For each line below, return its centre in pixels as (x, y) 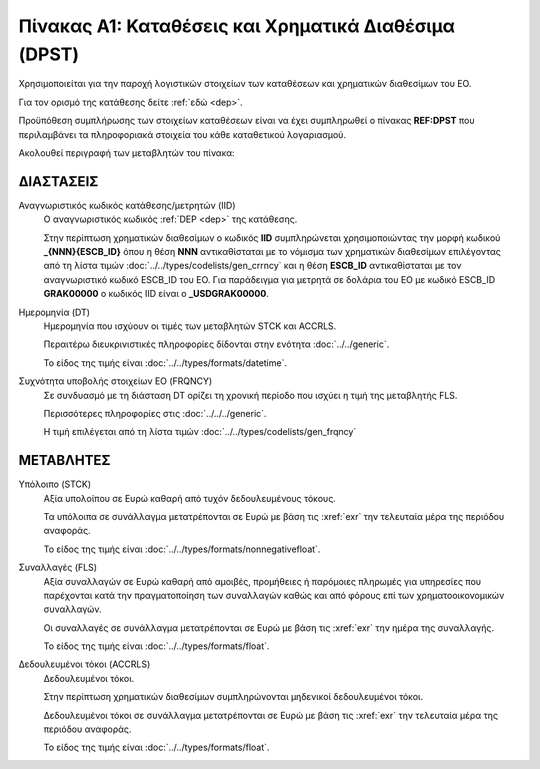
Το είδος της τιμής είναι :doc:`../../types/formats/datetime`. (165, 362)
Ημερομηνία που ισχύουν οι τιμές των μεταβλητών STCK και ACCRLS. (190, 326)
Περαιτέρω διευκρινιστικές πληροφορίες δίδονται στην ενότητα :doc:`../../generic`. (216, 344)
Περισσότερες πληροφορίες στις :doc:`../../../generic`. (155, 413)
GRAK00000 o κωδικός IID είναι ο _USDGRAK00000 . (156, 294)
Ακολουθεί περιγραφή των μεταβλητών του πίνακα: (126, 152)
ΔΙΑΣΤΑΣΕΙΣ (58, 181)
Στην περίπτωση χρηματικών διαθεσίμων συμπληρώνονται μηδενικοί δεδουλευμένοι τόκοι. (233, 697)
